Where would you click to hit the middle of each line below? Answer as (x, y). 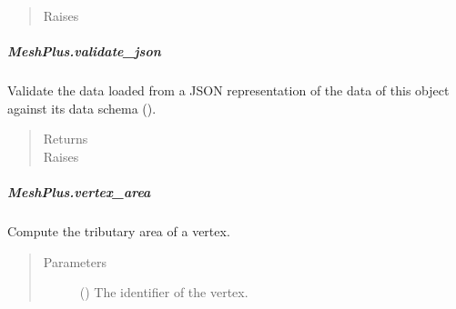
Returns (66, 139)
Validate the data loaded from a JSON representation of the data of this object (228, 90)
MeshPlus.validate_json (84, 51)
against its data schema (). (82, 108)
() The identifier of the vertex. (164, 292)
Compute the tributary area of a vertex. (119, 231)
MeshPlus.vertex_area (79, 192)
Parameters (75, 261)
